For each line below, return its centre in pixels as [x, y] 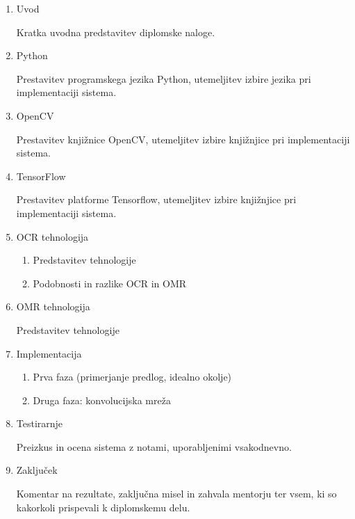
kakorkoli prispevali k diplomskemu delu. [103, 507]
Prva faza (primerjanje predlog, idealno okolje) [132, 377]
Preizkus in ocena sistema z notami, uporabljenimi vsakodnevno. [154, 446]
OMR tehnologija [53, 306]
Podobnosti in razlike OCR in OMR [110, 283]
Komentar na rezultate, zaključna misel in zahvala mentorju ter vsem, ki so [176, 494]
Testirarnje [40, 423]
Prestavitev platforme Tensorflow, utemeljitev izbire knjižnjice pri [156, 199]
